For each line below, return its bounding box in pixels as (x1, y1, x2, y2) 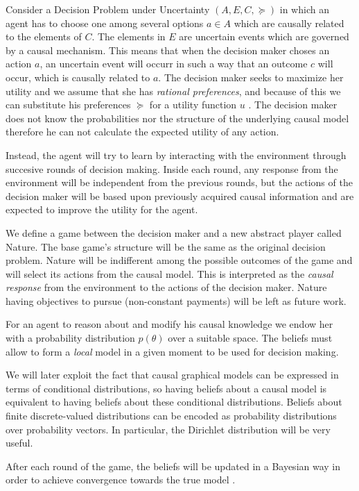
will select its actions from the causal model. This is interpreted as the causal (6, 266, 333, 281)
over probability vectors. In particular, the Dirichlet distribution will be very (6, 422, 331, 436)
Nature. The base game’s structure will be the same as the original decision (6, 239, 326, 253)
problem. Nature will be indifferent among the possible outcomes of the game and (6, 253, 353, 267)
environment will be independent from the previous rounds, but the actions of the (6, 175, 353, 190)
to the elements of (6, 29, 82, 44)
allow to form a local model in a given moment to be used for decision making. (6, 344, 339, 358)
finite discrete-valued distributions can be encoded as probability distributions (6, 408, 337, 423)
